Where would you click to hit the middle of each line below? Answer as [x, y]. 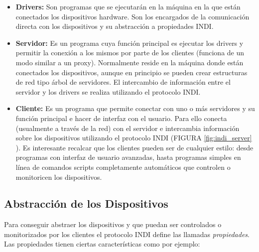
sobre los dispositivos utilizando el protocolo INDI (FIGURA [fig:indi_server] [134, 138]
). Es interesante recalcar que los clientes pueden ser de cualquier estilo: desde [134, 147]
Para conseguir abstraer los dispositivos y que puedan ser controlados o [113, 224]
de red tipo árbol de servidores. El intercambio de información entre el [123, 82]
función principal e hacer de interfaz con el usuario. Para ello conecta [121, 118]
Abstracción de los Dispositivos [86, 203]
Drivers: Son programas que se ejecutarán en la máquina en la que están [128, 6]
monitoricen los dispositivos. [59, 177]
